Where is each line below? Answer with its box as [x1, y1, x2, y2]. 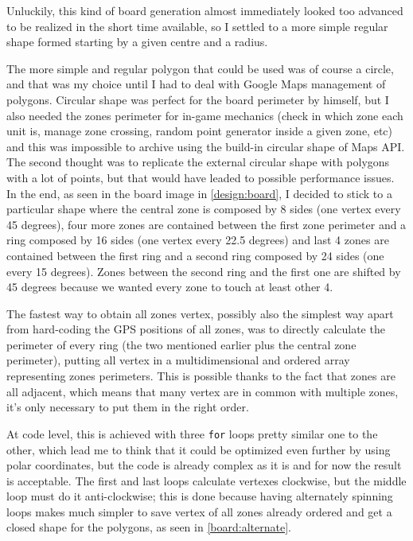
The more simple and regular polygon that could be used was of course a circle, [6, 60, 394, 76]
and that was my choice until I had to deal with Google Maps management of [6, 76, 386, 92]
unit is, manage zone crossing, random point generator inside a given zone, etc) [6, 123, 393, 139]
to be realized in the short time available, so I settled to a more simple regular [6, 18, 388, 34]
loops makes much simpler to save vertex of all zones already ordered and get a [6, 503, 392, 520]
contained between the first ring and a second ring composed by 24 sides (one [6, 247, 384, 263]
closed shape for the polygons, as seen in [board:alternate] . [6, 519, 291, 535]
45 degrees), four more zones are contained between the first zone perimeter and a [6, 216, 407, 232]
